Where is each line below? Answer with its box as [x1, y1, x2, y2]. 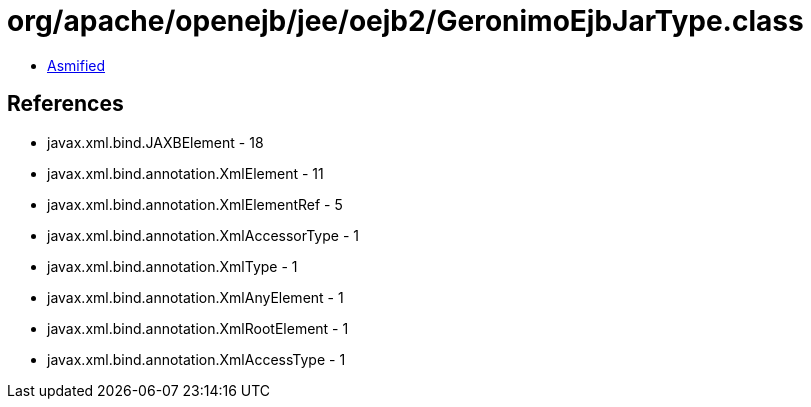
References [7, 91, 124, 117]
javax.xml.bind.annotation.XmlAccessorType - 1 [47, 226, 359, 244]
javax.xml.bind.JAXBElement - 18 [47, 133, 264, 151]
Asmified [47, 56, 106, 74]
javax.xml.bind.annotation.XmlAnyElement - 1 [47, 288, 344, 306]
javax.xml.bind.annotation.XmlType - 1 [47, 257, 298, 275]
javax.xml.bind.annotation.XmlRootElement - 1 [47, 319, 349, 337]
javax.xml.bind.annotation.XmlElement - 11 [47, 164, 324, 182]
